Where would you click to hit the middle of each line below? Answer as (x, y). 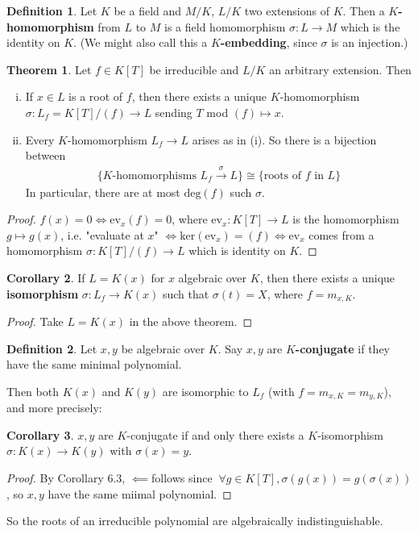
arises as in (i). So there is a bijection (284, 139)
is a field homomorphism (225, 26)
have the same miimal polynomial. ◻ (140, 493)
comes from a (341, 234)
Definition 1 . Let (52, 10)
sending (174, 112)
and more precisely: (54, 408)
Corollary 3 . (40, 434)
